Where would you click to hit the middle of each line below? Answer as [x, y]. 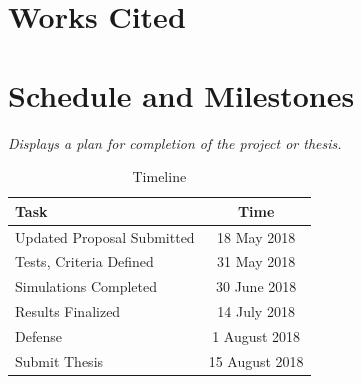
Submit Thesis [59, 360]
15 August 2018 [256, 360]
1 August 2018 [256, 335]
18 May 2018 [256, 236]
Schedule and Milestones [181, 94]
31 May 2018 [256, 261]
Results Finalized [68, 311]
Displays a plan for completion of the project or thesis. [175, 142]
